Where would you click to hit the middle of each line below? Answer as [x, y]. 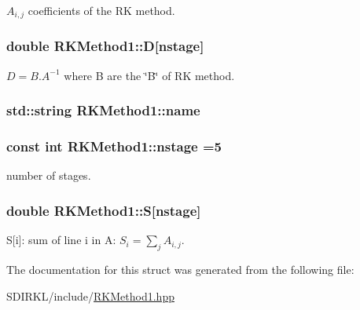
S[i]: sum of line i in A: [61, 240]
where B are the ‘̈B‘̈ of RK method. [149, 75]
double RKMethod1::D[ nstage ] [105, 46]
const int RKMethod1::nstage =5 [114, 146]
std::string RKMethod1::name [103, 110]
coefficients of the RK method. [101, 10]
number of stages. [49, 175]
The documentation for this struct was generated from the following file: [180, 269]
